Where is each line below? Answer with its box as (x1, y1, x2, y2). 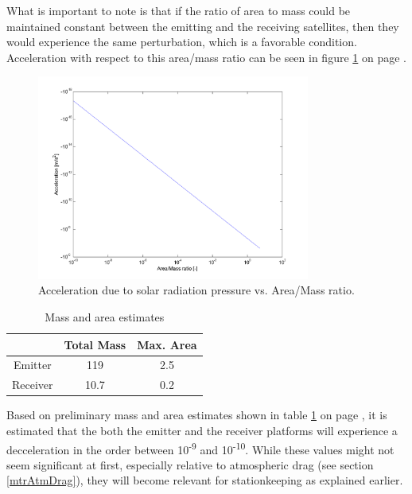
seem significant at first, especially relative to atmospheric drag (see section (6, 456, 374, 473)
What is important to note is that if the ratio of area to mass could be (6, 2, 351, 18)
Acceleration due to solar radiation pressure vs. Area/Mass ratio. (38, 282, 355, 298)
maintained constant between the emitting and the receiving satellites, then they (6, 18, 399, 34)
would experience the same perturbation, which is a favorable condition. (6, 33, 357, 50)
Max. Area (137, 336, 197, 352)
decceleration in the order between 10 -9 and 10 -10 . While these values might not (6, 438, 395, 457)
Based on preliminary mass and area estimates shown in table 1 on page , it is (6, 406, 387, 423)
